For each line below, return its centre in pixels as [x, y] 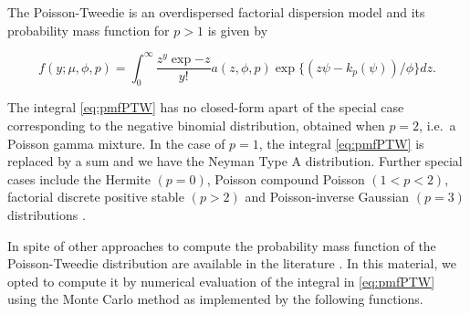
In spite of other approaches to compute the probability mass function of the [222, 245]
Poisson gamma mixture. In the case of [116, 143]
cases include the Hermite [79, 178]
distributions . [47, 215]
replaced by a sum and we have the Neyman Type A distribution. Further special [235, 161]
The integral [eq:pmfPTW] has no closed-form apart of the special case [206, 107]
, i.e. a [438, 126]
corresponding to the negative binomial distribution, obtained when [196, 126]
